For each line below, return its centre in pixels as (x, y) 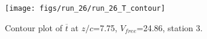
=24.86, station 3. (169, 27)
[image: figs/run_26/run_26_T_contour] (85, 8)
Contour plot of (34, 27)
